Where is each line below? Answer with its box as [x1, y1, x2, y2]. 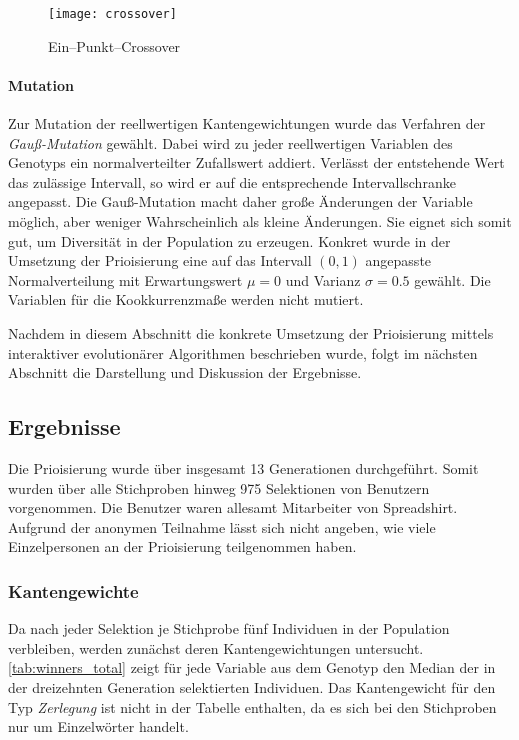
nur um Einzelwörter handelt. [8, 716, 189, 737]
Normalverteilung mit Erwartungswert [8, 269, 243, 290]
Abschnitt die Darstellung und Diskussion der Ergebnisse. [8, 362, 362, 383]
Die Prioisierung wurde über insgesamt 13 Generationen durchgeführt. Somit [8, 457, 479, 478]
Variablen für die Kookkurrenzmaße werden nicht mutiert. [8, 289, 364, 310]
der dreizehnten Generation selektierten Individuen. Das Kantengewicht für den [8, 676, 496, 697]
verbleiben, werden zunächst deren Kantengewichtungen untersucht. [8, 637, 424, 658]
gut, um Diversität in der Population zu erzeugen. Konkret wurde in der [8, 230, 451, 251]
